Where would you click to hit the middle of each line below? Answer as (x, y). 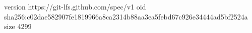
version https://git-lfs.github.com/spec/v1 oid (75, 6)
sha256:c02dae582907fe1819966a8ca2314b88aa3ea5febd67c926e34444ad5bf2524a (126, 16)
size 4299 (18, 26)
